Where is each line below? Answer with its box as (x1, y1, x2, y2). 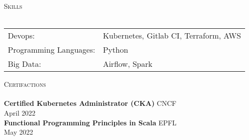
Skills (4, 1, 23, 11)
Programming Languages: (8, 44, 95, 56)
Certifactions (4, 79, 46, 89)
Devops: (8, 30, 35, 41)
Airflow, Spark (103, 58, 153, 70)
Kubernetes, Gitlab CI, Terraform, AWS (103, 30, 241, 41)
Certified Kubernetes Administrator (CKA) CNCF (4, 98, 177, 108)
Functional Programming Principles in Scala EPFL (4, 117, 177, 127)
